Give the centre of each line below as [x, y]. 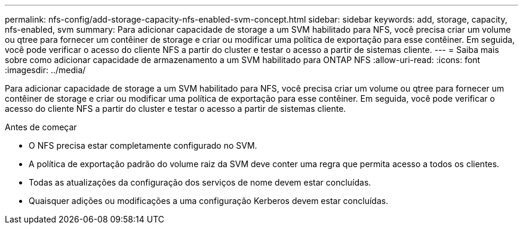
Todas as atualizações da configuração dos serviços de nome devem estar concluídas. [200, 182]
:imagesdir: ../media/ [45, 70]
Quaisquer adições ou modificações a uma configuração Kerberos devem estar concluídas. [209, 201]
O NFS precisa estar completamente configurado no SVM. [143, 145]
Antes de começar [41, 127]
